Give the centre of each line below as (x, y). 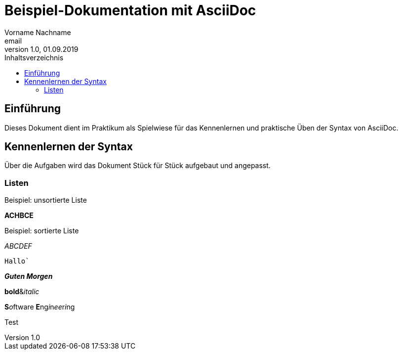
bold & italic (22, 292)
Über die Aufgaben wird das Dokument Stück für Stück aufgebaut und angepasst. (138, 166)
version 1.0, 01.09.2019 (41, 49)
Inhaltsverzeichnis (34, 57)
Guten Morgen (29, 276)
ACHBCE (19, 216)
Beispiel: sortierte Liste (42, 231)
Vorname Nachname (38, 32)
